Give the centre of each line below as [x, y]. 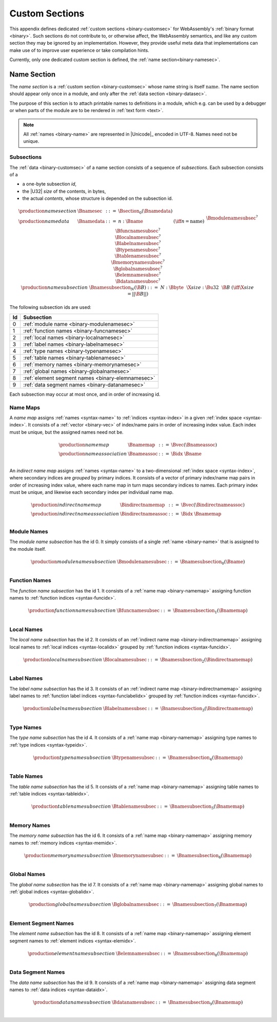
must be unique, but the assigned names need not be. [66, 432]
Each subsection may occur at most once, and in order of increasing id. [85, 394]
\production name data [44, 221]
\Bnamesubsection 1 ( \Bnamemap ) [210, 611]
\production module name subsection [74, 562]
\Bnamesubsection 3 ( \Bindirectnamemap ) [207, 709]
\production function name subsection [72, 611]
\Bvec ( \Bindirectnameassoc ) [213, 505]
